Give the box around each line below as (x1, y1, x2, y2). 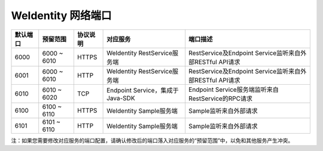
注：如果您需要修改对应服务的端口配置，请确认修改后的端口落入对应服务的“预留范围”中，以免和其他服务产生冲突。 (11, 137, 294, 144)
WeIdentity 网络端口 (11, 9, 112, 22)
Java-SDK (106, 94, 135, 102)
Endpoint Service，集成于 (106, 86, 179, 94)
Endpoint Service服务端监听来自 (188, 85, 279, 94)
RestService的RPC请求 (188, 94, 253, 103)
